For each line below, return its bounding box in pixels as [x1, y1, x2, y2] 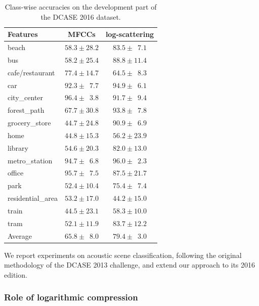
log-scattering [105, 29, 154, 39]
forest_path [8, 105, 45, 115]
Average [8, 230, 32, 241]
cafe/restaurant [8, 67, 55, 77]
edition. [4, 269, 27, 280]
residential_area [8, 193, 58, 203]
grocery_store [8, 117, 51, 128]
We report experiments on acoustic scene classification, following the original [4, 249, 242, 260]
